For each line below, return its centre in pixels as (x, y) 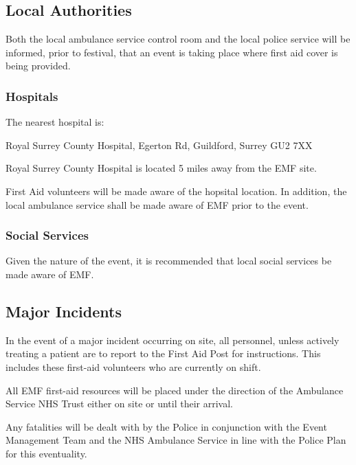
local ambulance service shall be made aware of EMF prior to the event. (157, 204)
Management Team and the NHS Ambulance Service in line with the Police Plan (176, 440)
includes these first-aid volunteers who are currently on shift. (133, 366)
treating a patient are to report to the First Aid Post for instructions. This (163, 353)
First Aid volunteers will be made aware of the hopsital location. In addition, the (176, 191)
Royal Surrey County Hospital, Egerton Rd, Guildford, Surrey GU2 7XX (159, 145)
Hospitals (32, 96)
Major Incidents (64, 311)
